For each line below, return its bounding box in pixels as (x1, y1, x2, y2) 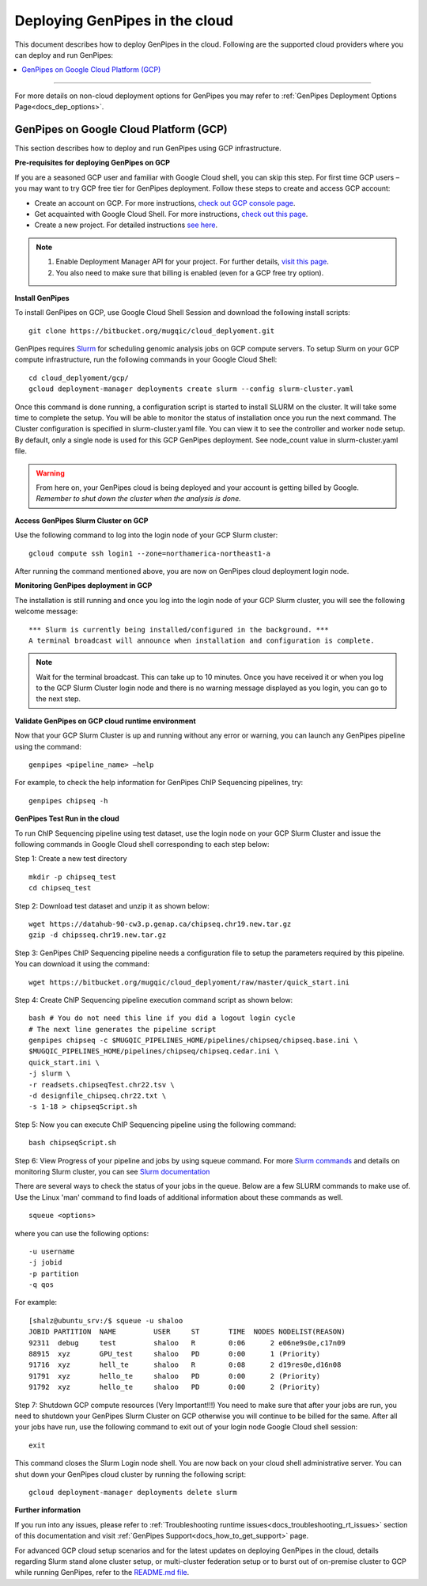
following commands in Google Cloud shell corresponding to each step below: (14, 839, 270, 848)
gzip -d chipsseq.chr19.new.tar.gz (28, 931, 167, 939)
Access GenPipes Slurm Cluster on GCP (14, 515, 149, 526)
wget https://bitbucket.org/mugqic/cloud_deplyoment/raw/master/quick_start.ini (28, 977, 350, 987)
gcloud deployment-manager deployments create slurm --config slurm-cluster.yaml (28, 385, 354, 393)
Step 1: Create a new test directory (14, 854, 127, 863)
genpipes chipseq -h (28, 796, 108, 805)
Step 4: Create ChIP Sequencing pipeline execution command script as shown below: (14, 995, 293, 1004)
